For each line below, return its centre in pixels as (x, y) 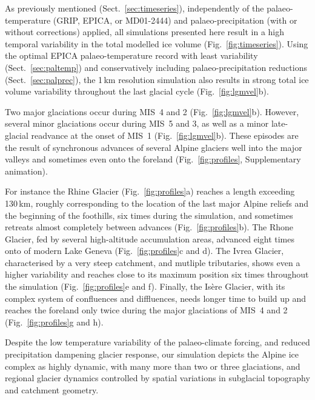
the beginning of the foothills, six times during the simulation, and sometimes (149, 215)
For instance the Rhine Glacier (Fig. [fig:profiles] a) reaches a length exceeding (150, 191)
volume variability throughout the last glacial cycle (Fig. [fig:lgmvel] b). (137, 91)
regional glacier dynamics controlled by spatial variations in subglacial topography (157, 378)
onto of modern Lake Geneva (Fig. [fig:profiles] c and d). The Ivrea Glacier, (144, 251)
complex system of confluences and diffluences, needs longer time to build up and (156, 298)
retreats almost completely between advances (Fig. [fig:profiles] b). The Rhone (149, 227)
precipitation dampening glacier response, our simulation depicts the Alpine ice (152, 354)
